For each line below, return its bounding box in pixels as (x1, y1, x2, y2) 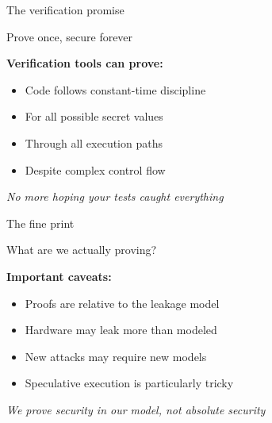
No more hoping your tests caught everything (6, 188, 224, 205)
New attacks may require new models (25, 348, 207, 364)
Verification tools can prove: (6, 55, 163, 71)
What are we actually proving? (6, 241, 157, 258)
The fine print (6, 214, 75, 231)
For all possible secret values (25, 108, 163, 125)
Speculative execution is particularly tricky (25, 375, 234, 391)
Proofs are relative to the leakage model (25, 294, 220, 311)
